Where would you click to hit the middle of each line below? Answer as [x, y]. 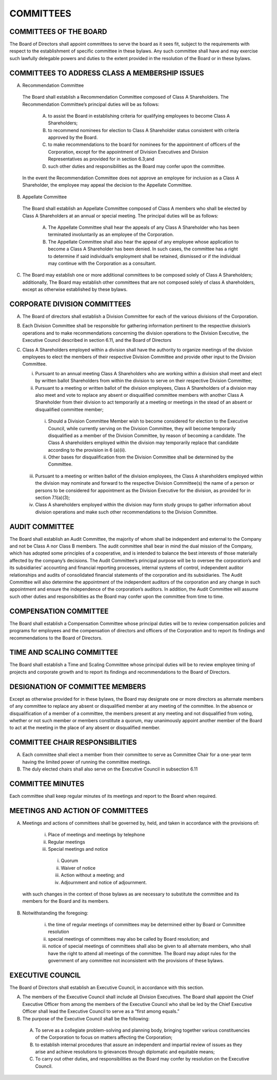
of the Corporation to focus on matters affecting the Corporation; [104, 1037]
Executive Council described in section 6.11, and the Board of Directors [97, 340]
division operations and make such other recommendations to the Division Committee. [126, 512]
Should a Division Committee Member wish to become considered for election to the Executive [148, 421]
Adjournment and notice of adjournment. [104, 882]
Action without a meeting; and [93, 875]
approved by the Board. [73, 138]
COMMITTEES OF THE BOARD [58, 32]
